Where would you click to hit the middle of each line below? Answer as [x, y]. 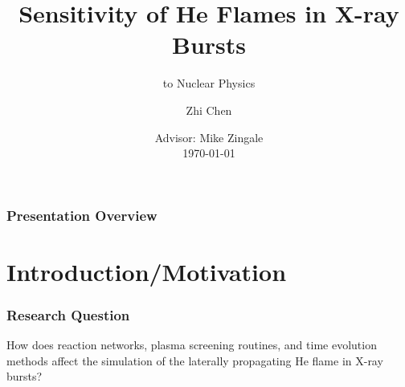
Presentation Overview [82, 215]
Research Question [68, 314]
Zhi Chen [209, 110]
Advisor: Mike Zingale [209, 137]
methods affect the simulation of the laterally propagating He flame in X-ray [195, 360]
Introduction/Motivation [147, 271]
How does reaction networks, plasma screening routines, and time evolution [192, 345]
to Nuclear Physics [209, 83]
